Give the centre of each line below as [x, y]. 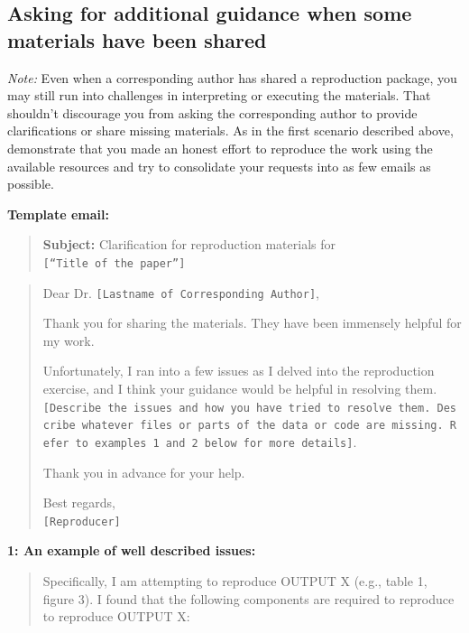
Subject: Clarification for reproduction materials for [189, 244]
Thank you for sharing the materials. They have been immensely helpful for [252, 323]
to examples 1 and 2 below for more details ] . [216, 441]
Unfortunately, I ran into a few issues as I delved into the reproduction [239, 371]
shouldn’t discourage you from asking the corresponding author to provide [212, 112]
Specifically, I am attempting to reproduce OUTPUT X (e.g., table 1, [235, 581]
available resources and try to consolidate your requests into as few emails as [219, 166]
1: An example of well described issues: [132, 550]
